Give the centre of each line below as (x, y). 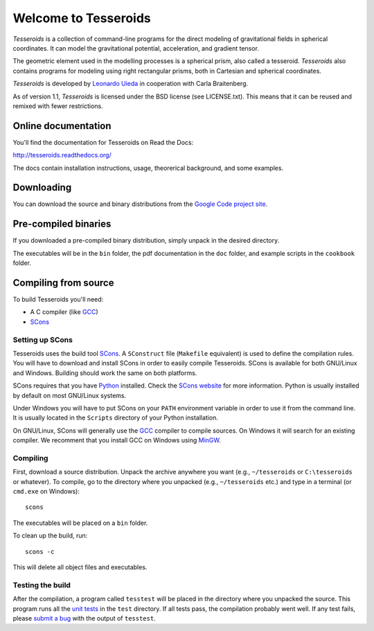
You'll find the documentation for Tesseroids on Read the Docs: (103, 142)
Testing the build (42, 585)
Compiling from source (63, 283)
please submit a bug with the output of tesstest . (84, 618)
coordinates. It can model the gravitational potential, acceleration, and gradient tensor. (136, 48)
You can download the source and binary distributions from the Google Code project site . (140, 204)
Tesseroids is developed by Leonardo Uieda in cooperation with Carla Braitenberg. (131, 84)
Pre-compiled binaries (62, 224)
